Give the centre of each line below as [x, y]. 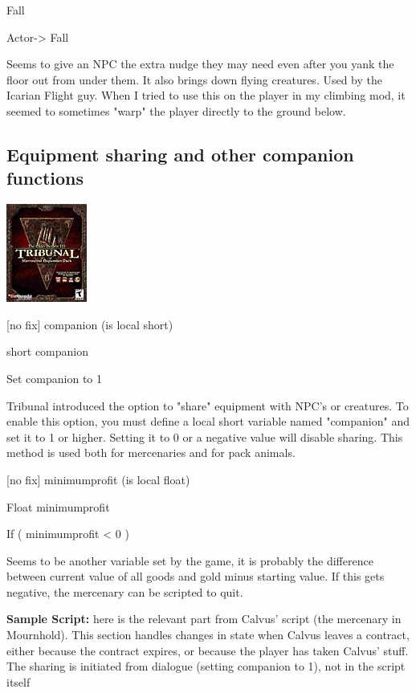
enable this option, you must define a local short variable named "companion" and [208, 421]
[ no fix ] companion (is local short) [90, 324]
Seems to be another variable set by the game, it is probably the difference [190, 560]
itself [18, 681]
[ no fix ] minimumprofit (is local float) [98, 479]
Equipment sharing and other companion [180, 154]
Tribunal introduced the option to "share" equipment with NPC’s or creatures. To [208, 405]
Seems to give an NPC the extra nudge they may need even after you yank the [200, 64]
